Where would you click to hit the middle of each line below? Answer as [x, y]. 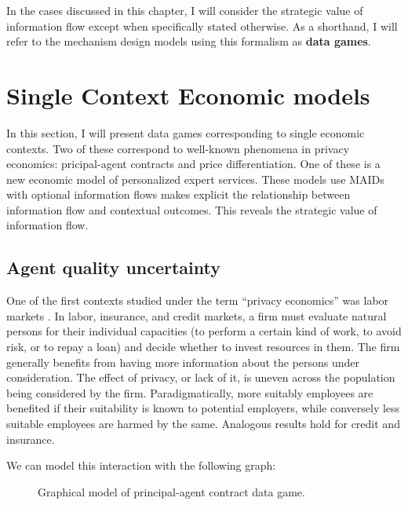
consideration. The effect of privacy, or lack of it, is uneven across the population [201, 377]
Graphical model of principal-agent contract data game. [171, 491]
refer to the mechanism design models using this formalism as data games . [189, 41]
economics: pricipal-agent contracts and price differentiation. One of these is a [193, 164]
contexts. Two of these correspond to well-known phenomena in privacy [178, 148]
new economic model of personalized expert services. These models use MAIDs [195, 179]
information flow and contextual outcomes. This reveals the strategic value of [192, 209]
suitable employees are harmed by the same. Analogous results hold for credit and [203, 424]
